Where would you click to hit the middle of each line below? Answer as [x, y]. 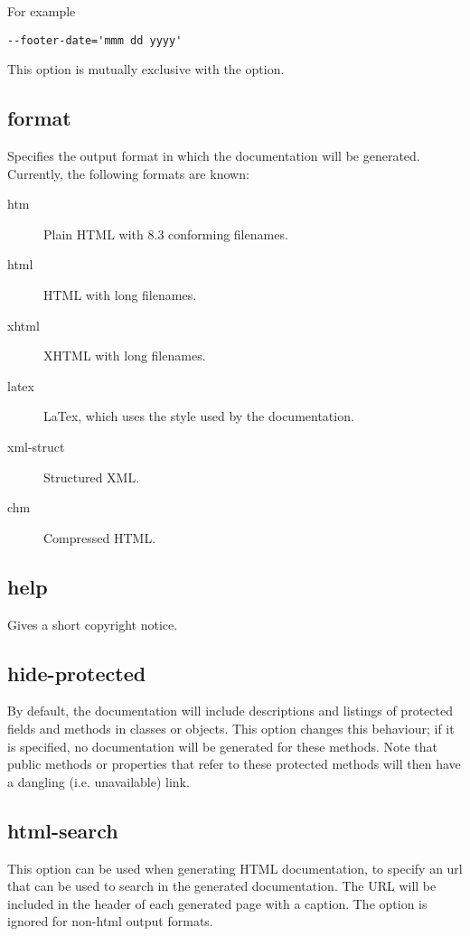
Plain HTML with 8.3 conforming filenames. [166, 234]
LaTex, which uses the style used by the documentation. [199, 416]
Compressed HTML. [100, 537]
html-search [63, 830]
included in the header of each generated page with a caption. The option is [217, 903]
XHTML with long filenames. [125, 356]
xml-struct [36, 446]
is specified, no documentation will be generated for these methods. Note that [222, 746]
